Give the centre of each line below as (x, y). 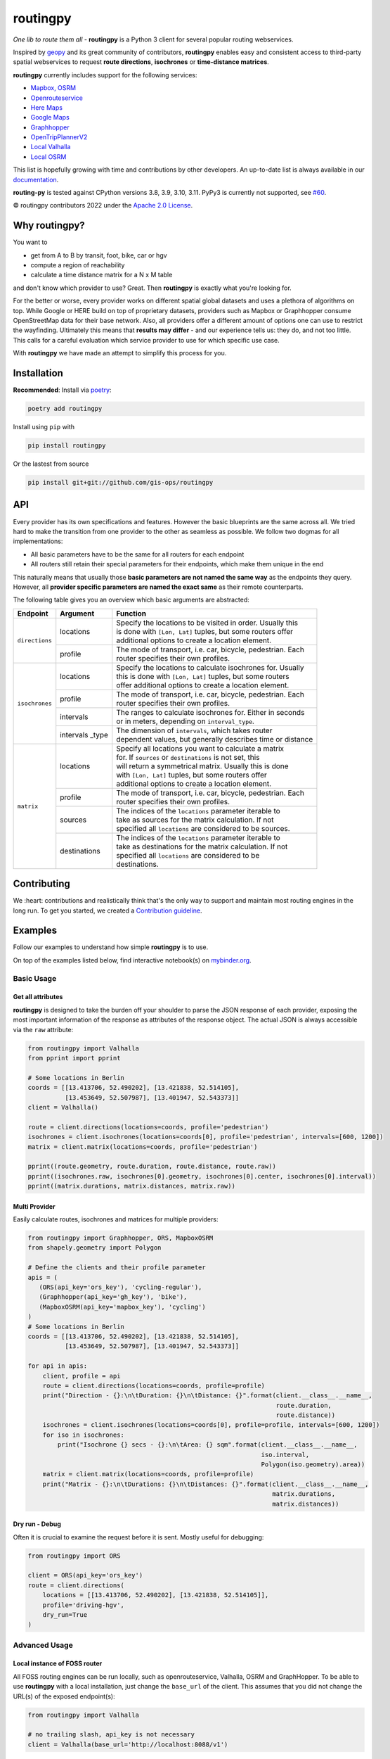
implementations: (38, 541)
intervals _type (84, 735)
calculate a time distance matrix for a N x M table (102, 275)
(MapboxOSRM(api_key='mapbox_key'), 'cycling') (123, 1307)
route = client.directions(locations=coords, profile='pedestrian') (148, 1127)
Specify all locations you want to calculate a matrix (200, 748)
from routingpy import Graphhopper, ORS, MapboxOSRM (121, 1238)
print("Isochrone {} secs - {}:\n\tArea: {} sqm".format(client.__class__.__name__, (207, 1445)
